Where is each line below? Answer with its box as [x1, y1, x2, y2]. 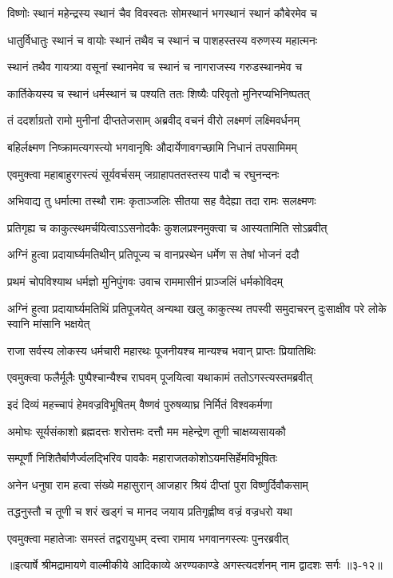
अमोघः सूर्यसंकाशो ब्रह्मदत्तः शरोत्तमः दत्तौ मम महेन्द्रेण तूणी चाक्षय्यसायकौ [7, 422, 286, 439]
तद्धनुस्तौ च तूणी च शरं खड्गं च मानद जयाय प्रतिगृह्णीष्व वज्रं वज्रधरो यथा [7, 503, 292, 520]
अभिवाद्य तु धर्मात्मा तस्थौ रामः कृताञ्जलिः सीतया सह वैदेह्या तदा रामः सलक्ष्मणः [7, 192, 316, 209]
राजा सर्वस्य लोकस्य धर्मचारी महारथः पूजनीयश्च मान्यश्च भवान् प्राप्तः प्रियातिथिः [7, 342, 316, 358]
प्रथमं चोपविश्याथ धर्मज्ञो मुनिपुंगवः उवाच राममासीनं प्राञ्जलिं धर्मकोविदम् [7, 272, 284, 289]
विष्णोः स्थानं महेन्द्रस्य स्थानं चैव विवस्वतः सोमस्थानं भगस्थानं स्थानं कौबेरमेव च [7, 5, 317, 21]
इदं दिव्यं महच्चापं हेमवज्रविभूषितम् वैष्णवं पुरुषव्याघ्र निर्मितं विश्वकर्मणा [7, 395, 272, 412]
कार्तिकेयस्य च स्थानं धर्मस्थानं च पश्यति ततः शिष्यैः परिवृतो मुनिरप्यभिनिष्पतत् [7, 85, 310, 101]
